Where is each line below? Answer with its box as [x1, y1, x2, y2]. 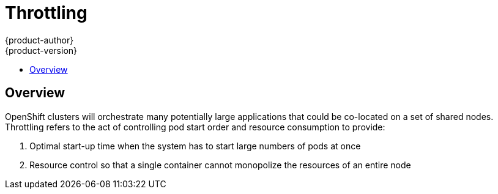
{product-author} [5, 34, 74, 45]
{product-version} [5, 45, 78, 56]
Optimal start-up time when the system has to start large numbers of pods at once [29, 140, 361, 151]
